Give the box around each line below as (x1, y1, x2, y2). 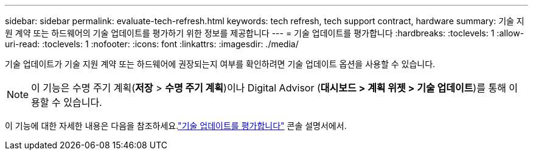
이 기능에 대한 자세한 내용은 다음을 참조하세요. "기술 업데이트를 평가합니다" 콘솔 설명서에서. (5, 120, 347, 131)
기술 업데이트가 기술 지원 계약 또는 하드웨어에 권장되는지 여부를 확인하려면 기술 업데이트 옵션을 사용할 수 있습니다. (5, 59, 436, 69)
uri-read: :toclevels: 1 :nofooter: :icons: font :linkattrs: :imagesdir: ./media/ (5, 39, 299, 49)
